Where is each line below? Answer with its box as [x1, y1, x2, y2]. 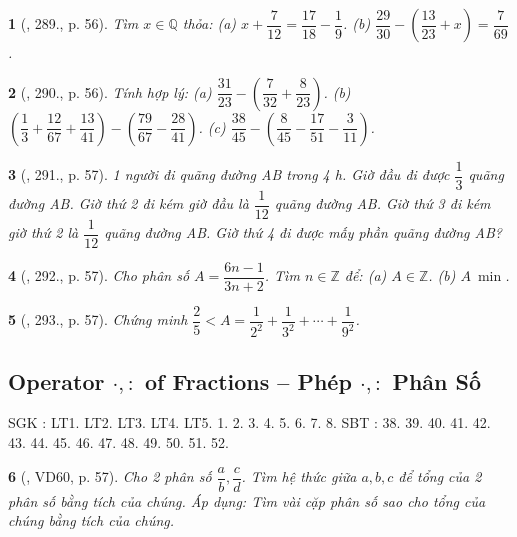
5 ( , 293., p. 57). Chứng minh [8, 309, 188, 330]
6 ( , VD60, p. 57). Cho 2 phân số [8, 466, 212, 487]
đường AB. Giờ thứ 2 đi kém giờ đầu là [8, 193, 249, 214]
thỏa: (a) [182, 13, 237, 33]
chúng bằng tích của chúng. [8, 510, 175, 531]
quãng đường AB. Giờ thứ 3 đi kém [274, 193, 491, 214]
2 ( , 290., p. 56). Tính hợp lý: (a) [8, 81, 212, 102]
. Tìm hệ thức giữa [241, 466, 357, 487]
